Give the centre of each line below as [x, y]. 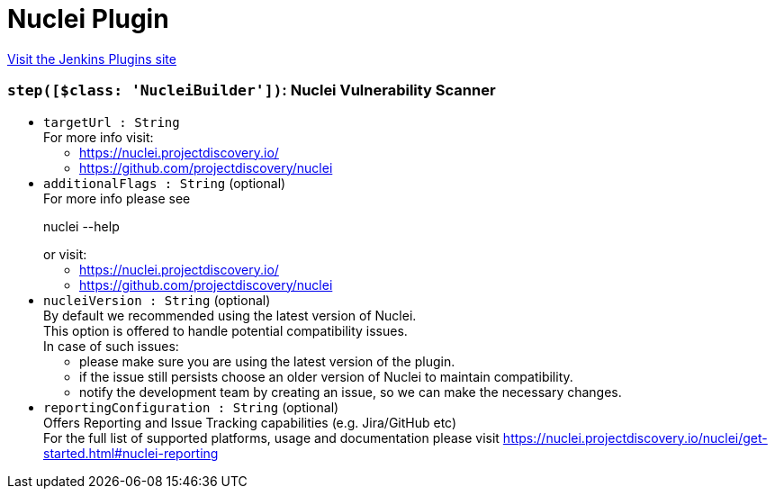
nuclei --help [81, 226]
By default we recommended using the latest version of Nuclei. [230, 315]
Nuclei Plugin [88, 19]
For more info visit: [99, 137]
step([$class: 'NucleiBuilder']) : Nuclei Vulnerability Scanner [252, 90]
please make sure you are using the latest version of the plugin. [267, 361]
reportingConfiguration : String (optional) [191, 407]
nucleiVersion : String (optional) [157, 300]
